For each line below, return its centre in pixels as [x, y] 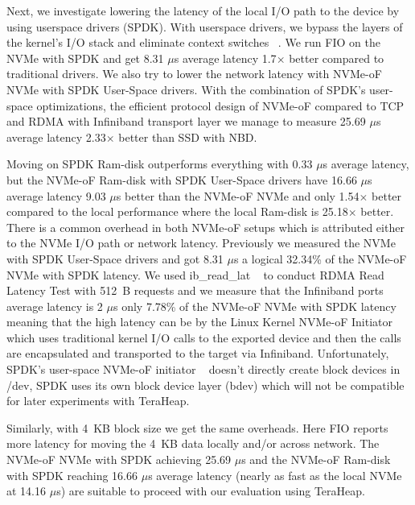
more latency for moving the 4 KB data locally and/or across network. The [193, 443]
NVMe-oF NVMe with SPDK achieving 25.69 [119, 459]
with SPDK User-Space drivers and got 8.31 [115, 258]
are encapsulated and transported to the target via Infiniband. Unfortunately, [198, 353]
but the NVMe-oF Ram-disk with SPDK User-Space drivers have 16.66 [182, 179]
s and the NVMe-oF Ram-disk [316, 459]
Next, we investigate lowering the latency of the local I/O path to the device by [203, 10]
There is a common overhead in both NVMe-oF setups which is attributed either [205, 227]
